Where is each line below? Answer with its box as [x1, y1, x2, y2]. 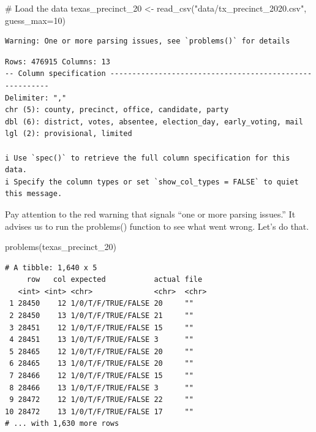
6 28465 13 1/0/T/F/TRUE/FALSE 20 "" [9, 359, 194, 368]
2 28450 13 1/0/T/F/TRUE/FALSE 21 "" [9, 311, 194, 320]
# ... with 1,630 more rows [5, 419, 119, 428]
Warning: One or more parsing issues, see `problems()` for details [5, 37, 290, 46]
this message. [5, 189, 62, 199]
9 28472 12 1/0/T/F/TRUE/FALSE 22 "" [9, 395, 194, 404]
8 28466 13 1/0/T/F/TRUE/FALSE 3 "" [9, 383, 194, 392]
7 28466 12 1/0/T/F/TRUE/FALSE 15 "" [9, 371, 194, 381]
